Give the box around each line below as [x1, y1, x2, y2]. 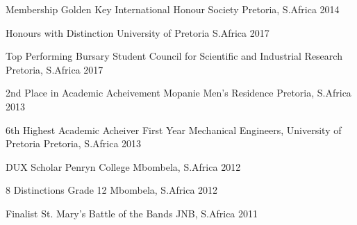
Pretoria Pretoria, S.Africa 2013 [6, 136, 142, 151]
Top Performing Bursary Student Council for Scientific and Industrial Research [6, 49, 342, 63]
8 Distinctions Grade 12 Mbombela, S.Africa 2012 [6, 183, 218, 197]
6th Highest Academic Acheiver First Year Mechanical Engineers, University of [6, 122, 342, 137]
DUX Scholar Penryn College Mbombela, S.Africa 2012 [6, 159, 241, 174]
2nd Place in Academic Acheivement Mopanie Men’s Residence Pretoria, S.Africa [6, 85, 351, 100]
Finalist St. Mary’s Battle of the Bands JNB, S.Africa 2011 [6, 206, 258, 220]
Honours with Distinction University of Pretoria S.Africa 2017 [6, 25, 269, 40]
